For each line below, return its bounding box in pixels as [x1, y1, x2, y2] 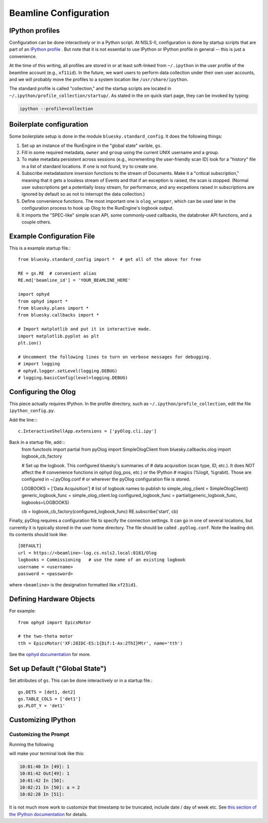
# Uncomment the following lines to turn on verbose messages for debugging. [18, 354, 212, 360]
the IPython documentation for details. [9, 811, 88, 817]
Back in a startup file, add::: [9, 439, 66, 445]
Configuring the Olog [9, 388, 76, 396]
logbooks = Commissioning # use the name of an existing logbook [18, 557, 186, 563]
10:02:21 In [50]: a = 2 [19, 785, 80, 790]
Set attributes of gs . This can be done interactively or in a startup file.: [9, 677, 153, 683]
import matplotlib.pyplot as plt [18, 333, 99, 339]
